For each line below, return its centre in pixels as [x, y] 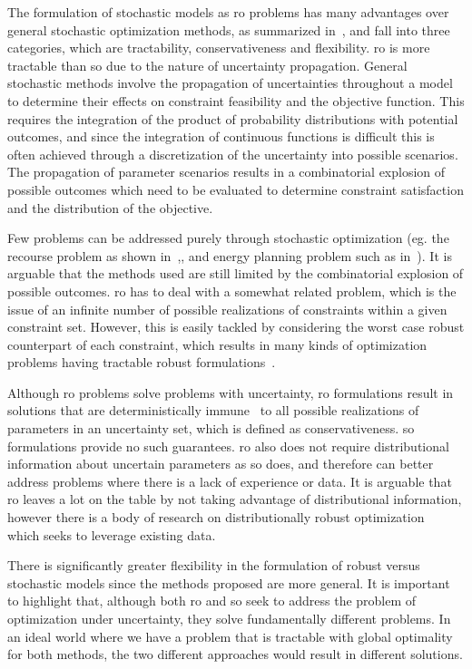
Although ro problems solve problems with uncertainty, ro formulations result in [231, 392]
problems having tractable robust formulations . [142, 362]
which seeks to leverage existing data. [112, 534]
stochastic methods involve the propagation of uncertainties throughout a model [230, 83]
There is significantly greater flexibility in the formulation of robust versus [214, 565]
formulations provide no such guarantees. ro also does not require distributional [228, 446]
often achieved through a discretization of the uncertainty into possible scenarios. [233, 154]
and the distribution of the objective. [110, 207]
